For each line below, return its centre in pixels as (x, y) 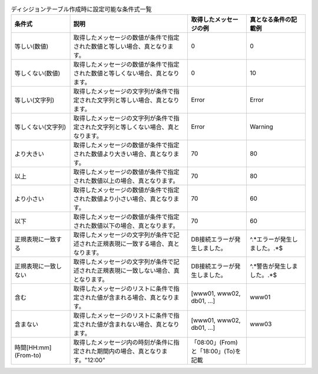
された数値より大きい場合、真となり (123, 154)
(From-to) (28, 355)
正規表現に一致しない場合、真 (138, 271)
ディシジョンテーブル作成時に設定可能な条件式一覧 (81, 9)
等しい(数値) (32, 47)
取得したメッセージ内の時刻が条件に (123, 343)
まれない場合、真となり (147, 325)
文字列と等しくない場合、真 (135, 127)
